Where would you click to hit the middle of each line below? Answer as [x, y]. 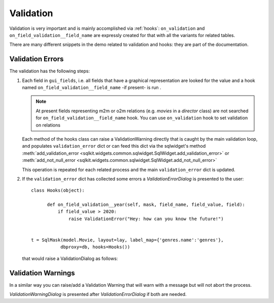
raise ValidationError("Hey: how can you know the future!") [146, 219]
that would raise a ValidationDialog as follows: [70, 258]
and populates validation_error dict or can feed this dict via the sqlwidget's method [114, 146]
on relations [48, 125]
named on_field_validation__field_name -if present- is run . [92, 88]
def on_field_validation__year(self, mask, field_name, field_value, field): [146, 205]
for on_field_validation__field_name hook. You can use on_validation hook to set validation [142, 118]
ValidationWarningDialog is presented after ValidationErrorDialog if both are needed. [98, 294]
